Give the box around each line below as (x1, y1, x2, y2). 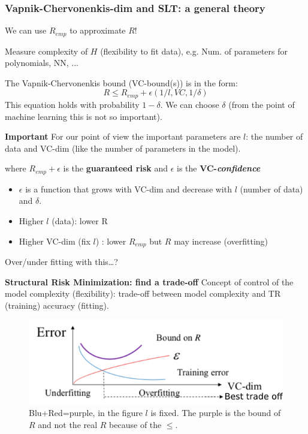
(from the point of (228, 98, 295, 110)
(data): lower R (52, 214, 108, 227)
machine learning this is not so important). (5, 110, 162, 122)
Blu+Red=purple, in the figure (29, 406, 143, 419)
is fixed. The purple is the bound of (150, 406, 281, 419)
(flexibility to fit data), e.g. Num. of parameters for (100, 44, 288, 57)
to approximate (70, 24, 126, 37)
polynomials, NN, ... (5, 56, 78, 69)
